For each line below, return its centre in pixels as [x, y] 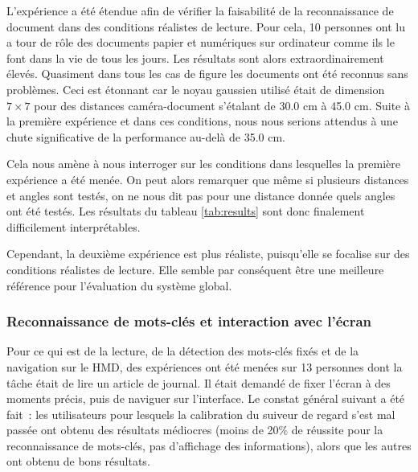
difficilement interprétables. [74, 226]
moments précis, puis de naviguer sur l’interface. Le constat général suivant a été [206, 398]
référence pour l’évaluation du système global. [119, 285]
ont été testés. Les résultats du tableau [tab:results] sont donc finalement [186, 211]
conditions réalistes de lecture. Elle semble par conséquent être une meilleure [195, 269]
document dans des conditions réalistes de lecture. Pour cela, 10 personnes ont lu [206, 26]
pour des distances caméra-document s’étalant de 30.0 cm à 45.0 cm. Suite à [222, 105]
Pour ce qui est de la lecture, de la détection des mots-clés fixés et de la [183, 351]
